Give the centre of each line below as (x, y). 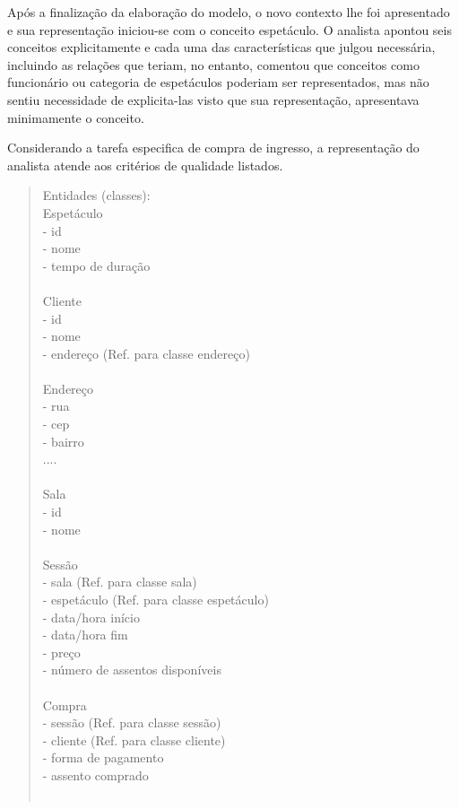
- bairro (63, 441)
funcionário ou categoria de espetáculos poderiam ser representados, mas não (218, 82)
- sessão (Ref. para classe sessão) (132, 722)
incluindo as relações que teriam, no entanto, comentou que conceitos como (213, 64)
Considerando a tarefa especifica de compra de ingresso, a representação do (213, 148)
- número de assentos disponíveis (132, 670)
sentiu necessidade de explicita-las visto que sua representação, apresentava (213, 99)
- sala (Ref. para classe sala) (120, 582)
